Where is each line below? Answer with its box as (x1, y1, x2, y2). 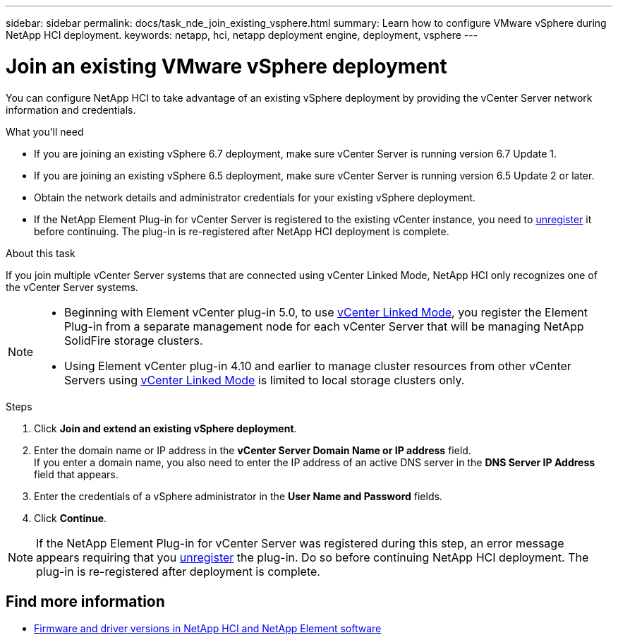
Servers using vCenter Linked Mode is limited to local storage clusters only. (64, 372, 465, 387)
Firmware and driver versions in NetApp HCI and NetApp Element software (34, 622, 382, 635)
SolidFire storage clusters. (64, 333, 203, 348)
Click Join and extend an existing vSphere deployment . (34, 422, 297, 434)
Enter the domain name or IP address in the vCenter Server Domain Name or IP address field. (34, 444, 471, 456)
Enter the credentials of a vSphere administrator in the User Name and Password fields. (34, 490, 442, 502)
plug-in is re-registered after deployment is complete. (36, 564, 320, 579)
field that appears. (34, 468, 119, 480)
